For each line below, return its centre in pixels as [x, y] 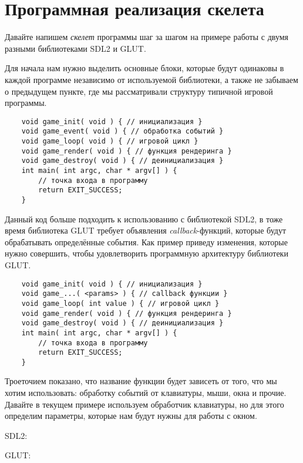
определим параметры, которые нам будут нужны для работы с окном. [131, 416]
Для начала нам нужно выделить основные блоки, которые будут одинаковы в [144, 68]
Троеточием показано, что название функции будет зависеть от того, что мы [141, 381]
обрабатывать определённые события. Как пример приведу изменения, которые [146, 242]
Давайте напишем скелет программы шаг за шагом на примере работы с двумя [147, 37]
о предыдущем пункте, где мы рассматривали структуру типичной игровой [139, 91]
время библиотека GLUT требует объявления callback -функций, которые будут [146, 230]
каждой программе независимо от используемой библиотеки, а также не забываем [151, 79]
